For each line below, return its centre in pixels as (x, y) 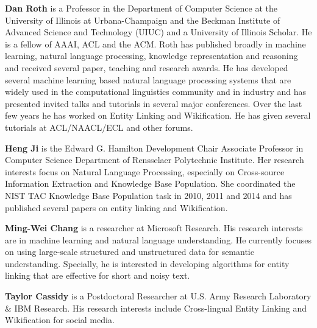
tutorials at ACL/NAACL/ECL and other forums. (99, 127)
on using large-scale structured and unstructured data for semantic (130, 252)
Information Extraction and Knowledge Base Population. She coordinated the (150, 183)
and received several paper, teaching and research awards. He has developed (147, 67)
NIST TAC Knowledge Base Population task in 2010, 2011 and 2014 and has (148, 195)
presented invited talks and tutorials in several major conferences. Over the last (154, 103)
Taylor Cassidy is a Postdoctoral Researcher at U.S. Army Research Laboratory (158, 296)
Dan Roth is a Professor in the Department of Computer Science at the (141, 8)
